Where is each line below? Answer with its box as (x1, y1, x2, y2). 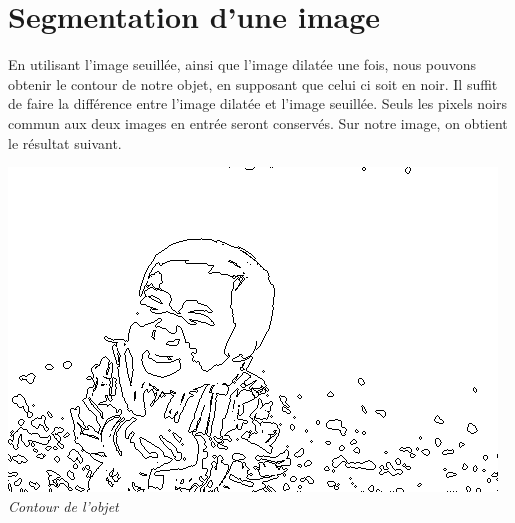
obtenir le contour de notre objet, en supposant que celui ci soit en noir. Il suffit (8, 73, 498, 94)
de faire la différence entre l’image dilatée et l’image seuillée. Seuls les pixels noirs (8, 93, 508, 114)
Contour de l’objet (8, 495, 119, 516)
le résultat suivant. (8, 132, 122, 153)
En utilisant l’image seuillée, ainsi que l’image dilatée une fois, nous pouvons (8, 54, 477, 75)
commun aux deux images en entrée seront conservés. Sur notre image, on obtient (8, 112, 508, 133)
